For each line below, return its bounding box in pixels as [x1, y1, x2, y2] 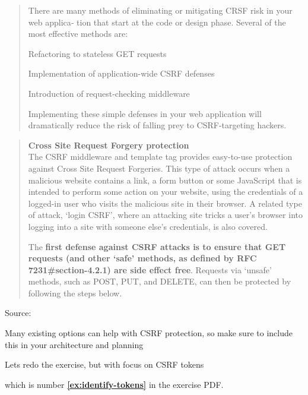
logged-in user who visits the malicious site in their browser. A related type [28, 197, 302, 209]
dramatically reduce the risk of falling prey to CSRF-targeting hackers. [28, 119, 287, 131]
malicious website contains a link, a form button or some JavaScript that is [28, 173, 302, 186]
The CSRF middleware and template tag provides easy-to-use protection [28, 150, 293, 163]
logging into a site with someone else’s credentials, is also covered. [28, 220, 268, 232]
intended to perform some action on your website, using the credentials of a [28, 185, 303, 198]
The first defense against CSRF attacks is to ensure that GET [28, 240, 286, 252]
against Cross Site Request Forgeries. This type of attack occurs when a [28, 162, 290, 174]
